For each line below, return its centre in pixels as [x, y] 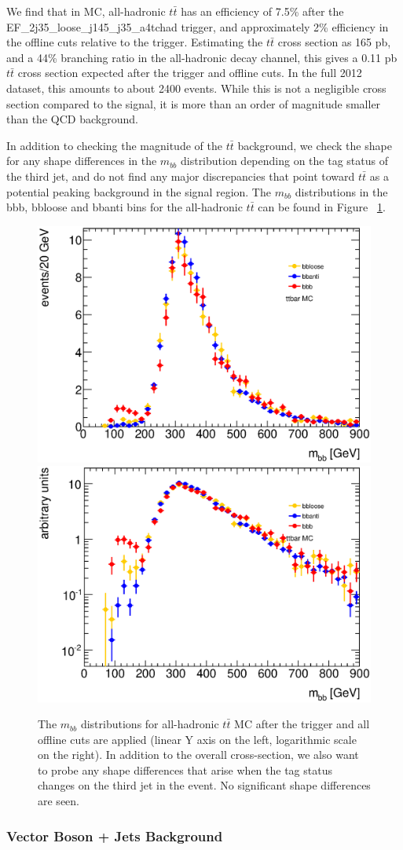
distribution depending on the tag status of [284, 161]
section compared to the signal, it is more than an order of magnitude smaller [194, 103]
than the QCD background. [72, 119]
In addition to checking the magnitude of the [114, 145]
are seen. [59, 801]
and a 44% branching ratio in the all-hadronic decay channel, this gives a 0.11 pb [202, 57]
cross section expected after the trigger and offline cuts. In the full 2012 [190, 73]
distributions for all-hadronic [150, 724]
